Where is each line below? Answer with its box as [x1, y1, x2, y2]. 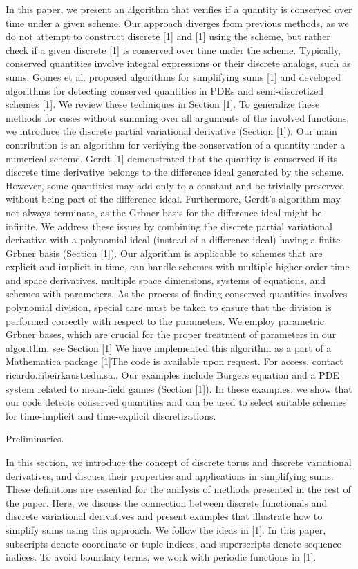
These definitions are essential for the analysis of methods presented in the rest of [6, 482, 351, 496]
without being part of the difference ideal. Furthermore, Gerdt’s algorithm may [6, 192, 341, 206]
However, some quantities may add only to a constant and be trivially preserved [6, 178, 345, 192]
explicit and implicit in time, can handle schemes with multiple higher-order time [6, 259, 350, 274]
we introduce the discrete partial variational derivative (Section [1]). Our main [6, 124, 337, 138]
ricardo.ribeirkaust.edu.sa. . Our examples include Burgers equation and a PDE [6, 368, 339, 382]
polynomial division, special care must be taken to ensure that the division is [6, 300, 332, 315]
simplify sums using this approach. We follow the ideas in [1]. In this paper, [6, 522, 326, 537]
